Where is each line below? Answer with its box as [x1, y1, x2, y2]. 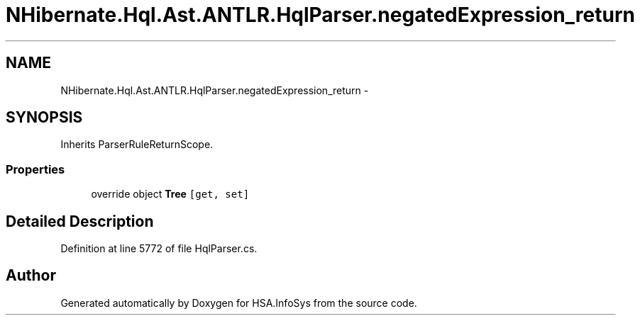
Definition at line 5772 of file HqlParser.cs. [60, 242, 258, 255]
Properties [6, 162, 65, 176]
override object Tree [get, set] [91, 188, 250, 201]
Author [6, 266, 56, 285]
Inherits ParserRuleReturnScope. [60, 138, 214, 151]
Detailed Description [6, 212, 154, 230]
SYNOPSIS [6, 108, 83, 127]
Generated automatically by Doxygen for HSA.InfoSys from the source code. [60, 296, 417, 309]
